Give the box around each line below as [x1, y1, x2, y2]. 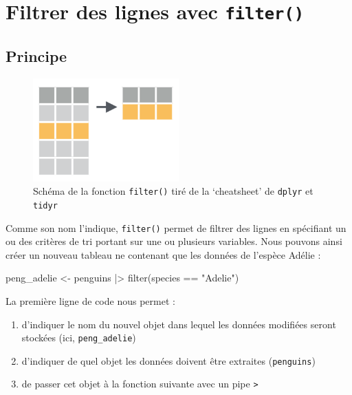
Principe [5, 45, 67, 66]
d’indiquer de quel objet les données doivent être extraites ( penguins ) [21, 353, 316, 367]
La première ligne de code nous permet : [5, 293, 175, 308]
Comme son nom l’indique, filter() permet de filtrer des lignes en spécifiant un [5, 220, 346, 235]
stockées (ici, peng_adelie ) [21, 330, 136, 345]
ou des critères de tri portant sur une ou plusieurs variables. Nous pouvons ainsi [5, 234, 342, 248]
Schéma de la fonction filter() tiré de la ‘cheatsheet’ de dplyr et [33, 184, 313, 198]
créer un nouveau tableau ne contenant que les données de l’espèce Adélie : [5, 247, 321, 261]
